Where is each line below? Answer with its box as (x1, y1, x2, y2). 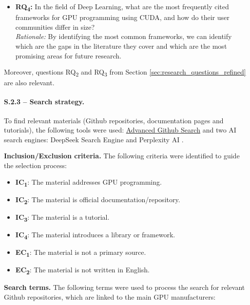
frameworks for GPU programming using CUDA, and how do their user (15, 12, 230, 22)
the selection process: (4, 160, 67, 170)
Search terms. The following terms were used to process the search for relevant (4, 282, 245, 292)
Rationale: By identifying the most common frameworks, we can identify (15, 31, 232, 41)
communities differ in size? (15, 21, 95, 32)
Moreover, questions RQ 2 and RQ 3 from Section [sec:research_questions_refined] (4, 67, 246, 78)
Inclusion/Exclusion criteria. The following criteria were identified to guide (4, 151, 240, 161)
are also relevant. (4, 77, 55, 88)
